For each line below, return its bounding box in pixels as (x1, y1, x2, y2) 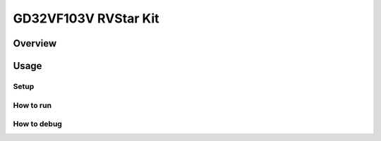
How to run (13, 100, 52, 110)
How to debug (13, 119, 63, 129)
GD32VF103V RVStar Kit (13, 11, 159, 26)
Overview (13, 37, 57, 49)
